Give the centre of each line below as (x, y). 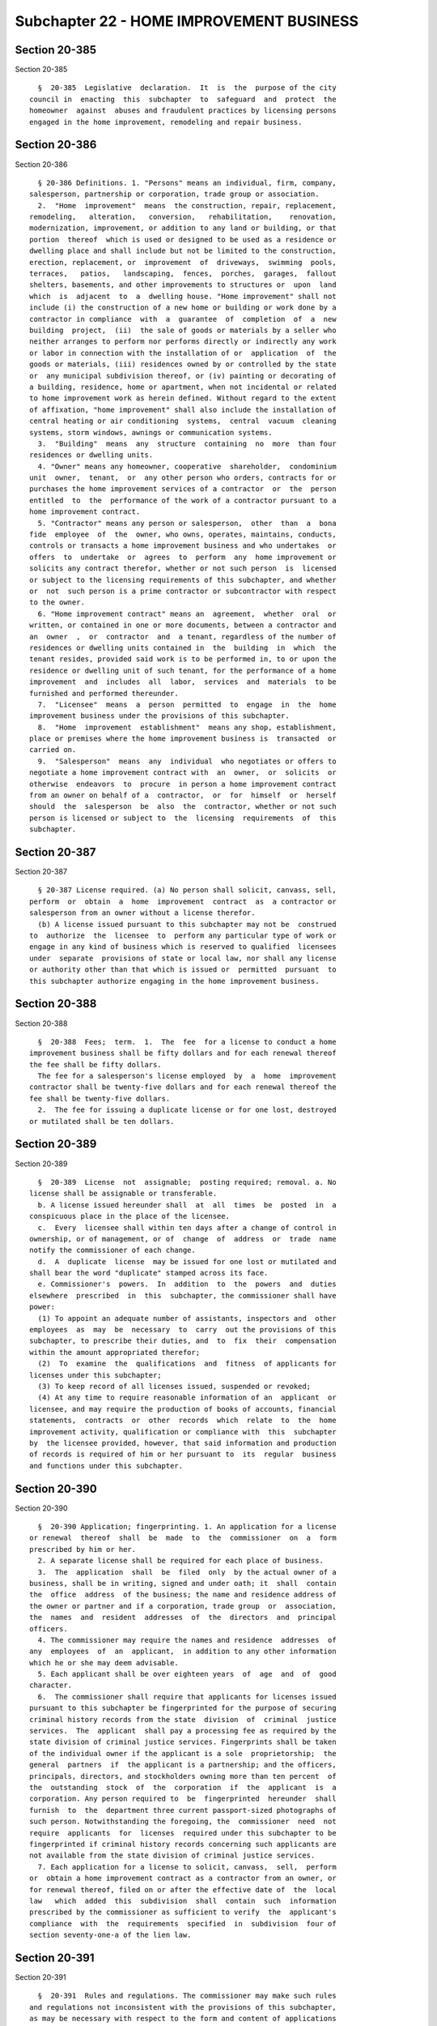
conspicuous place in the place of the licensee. (130, 1216)
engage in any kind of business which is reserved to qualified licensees (183, 947)
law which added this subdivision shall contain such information (183, 1901)
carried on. (53, 750)
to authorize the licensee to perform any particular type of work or (183, 936)
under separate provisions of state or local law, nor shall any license (183, 958)
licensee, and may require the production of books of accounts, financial (183, 1409)
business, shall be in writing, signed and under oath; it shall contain (183, 1583)
